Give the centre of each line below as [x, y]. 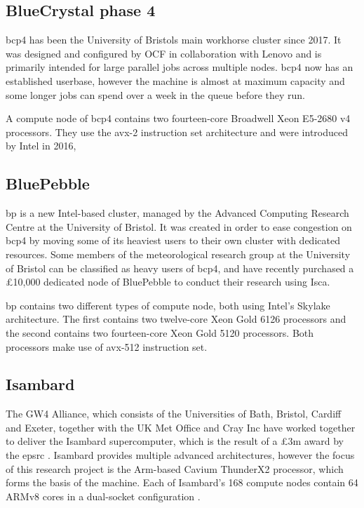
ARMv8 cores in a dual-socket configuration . [103, 496]
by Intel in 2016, [41, 146]
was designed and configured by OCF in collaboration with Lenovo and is [164, 53]
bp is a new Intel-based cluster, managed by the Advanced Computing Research [177, 213]
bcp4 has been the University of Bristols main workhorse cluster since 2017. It [174, 40]
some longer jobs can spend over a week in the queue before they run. [155, 94]
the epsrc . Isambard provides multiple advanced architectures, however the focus [180, 455]
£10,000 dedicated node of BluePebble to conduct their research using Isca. [168, 282]
